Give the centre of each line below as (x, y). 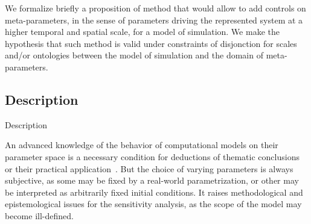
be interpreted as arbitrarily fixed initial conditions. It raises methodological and (154, 192)
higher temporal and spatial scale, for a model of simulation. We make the (142, 32)
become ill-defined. (39, 215)
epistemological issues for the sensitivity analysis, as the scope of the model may (153, 204)
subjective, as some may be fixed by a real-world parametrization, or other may (152, 180)
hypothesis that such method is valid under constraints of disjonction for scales (151, 43)
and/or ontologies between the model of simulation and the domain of (134, 55)
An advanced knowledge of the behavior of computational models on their (142, 145)
